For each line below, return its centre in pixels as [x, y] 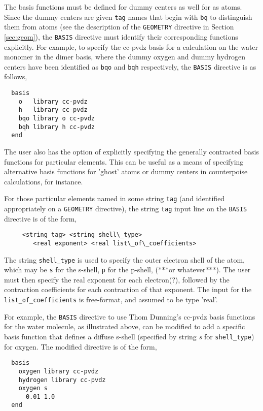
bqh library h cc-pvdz [57, 127]
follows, [16, 76]
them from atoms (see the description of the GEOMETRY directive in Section [119, 27]
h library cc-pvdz [53, 110]
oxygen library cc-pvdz [59, 371]
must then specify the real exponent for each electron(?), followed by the [117, 279]
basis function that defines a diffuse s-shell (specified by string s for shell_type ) [129, 336]
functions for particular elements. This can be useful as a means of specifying [124, 161]
